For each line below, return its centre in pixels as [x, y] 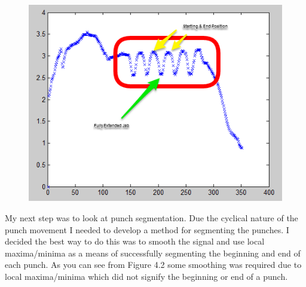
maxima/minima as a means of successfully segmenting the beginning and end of [153, 253]
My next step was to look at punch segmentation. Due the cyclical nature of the [152, 218]
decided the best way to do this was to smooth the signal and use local [135, 241]
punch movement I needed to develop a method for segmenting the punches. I [147, 229]
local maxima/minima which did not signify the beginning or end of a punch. [146, 276]
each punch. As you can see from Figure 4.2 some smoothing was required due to [153, 265]
